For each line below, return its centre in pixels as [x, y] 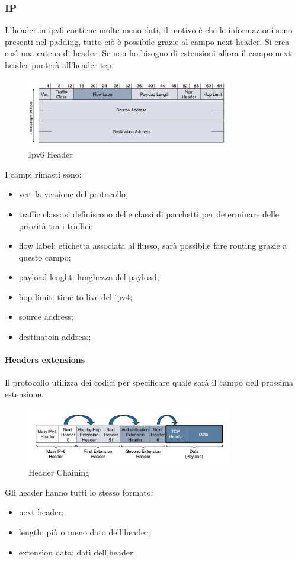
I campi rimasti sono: [43, 174]
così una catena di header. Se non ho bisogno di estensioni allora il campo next [148, 53]
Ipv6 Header [51, 154]
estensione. [24, 394]
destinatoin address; [55, 337]
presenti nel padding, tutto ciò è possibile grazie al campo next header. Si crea [147, 41]
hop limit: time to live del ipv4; [76, 296]
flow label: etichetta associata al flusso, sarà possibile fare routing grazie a [153, 245]
